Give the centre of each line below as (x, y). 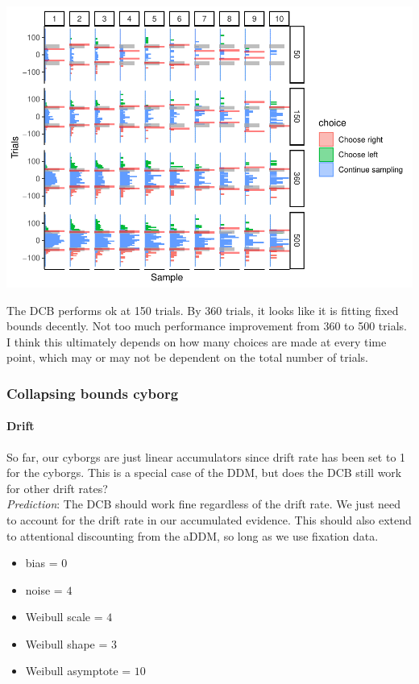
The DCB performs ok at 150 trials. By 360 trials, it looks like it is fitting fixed (203, 310)
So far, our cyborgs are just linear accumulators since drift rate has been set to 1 (206, 456)
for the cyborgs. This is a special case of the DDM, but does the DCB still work (204, 473)
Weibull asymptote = (78, 671)
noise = (44, 589)
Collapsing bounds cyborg (93, 393)
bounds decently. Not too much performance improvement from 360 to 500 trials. (207, 326)
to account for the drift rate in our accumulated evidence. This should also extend (209, 519)
